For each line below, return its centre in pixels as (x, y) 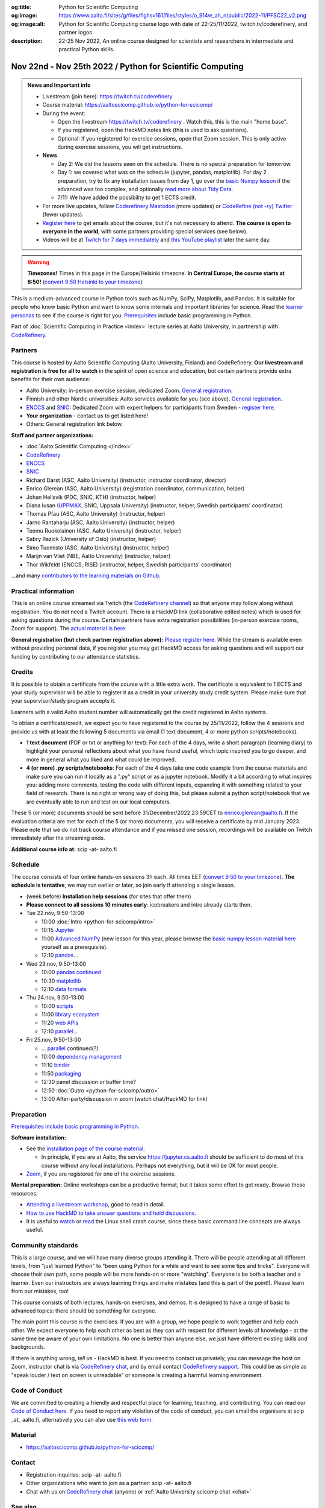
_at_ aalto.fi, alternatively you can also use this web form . (82, 1419)
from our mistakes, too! (40, 1291)
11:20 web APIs (60, 1023)
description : (27, 41)
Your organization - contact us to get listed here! (87, 416)
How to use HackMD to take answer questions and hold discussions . (111, 1213)
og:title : (21, 7)
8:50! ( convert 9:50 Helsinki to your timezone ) (85, 282)
